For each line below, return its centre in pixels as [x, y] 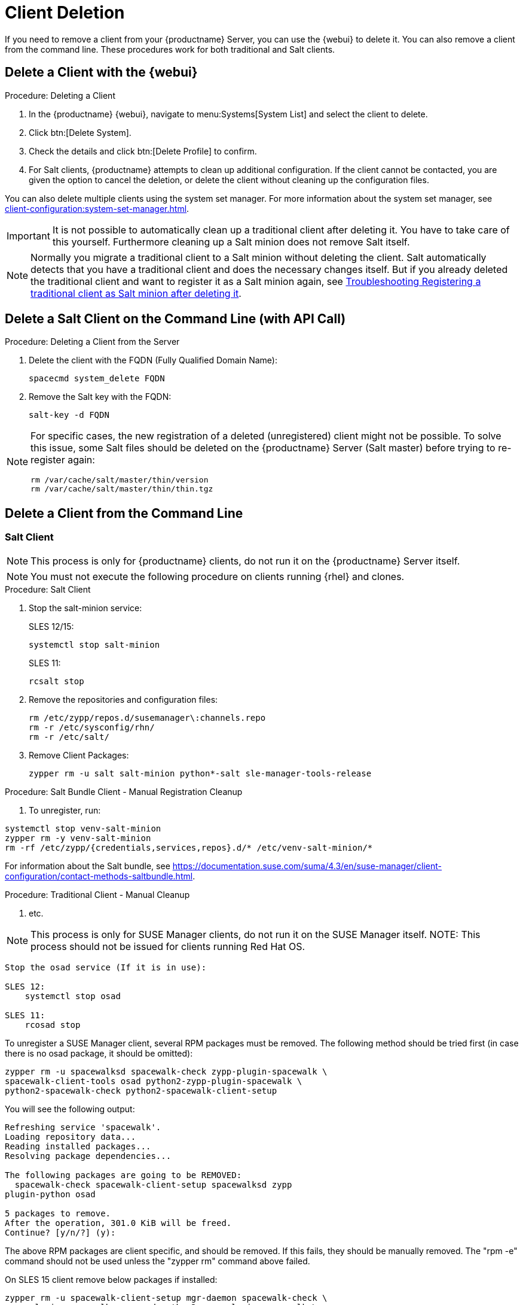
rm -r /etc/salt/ [69, 737]
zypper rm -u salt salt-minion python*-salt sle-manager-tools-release [200, 773]
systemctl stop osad [73, 996]
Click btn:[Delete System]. [80, 132]
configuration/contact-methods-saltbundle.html [99, 876]
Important [28, 236]
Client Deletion [65, 13]
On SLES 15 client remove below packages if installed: [111, 1279]
